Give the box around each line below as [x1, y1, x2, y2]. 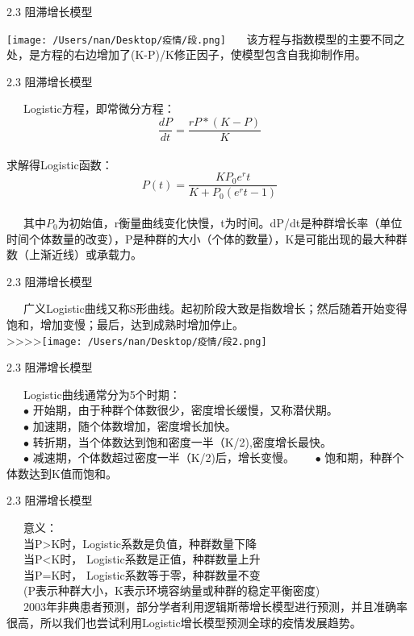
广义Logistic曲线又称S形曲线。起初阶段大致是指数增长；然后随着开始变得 [23, 300, 408, 317]
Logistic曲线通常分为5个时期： [23, 385, 181, 402]
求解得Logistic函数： [6, 156, 113, 173]
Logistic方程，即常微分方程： [23, 100, 175, 117]
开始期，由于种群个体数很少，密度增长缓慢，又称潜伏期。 [32, 401, 338, 418]
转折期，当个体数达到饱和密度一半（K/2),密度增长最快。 [32, 433, 332, 450]
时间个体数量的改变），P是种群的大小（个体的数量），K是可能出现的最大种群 [6, 230, 408, 247]
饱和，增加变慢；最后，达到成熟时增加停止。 [6, 315, 244, 332]
